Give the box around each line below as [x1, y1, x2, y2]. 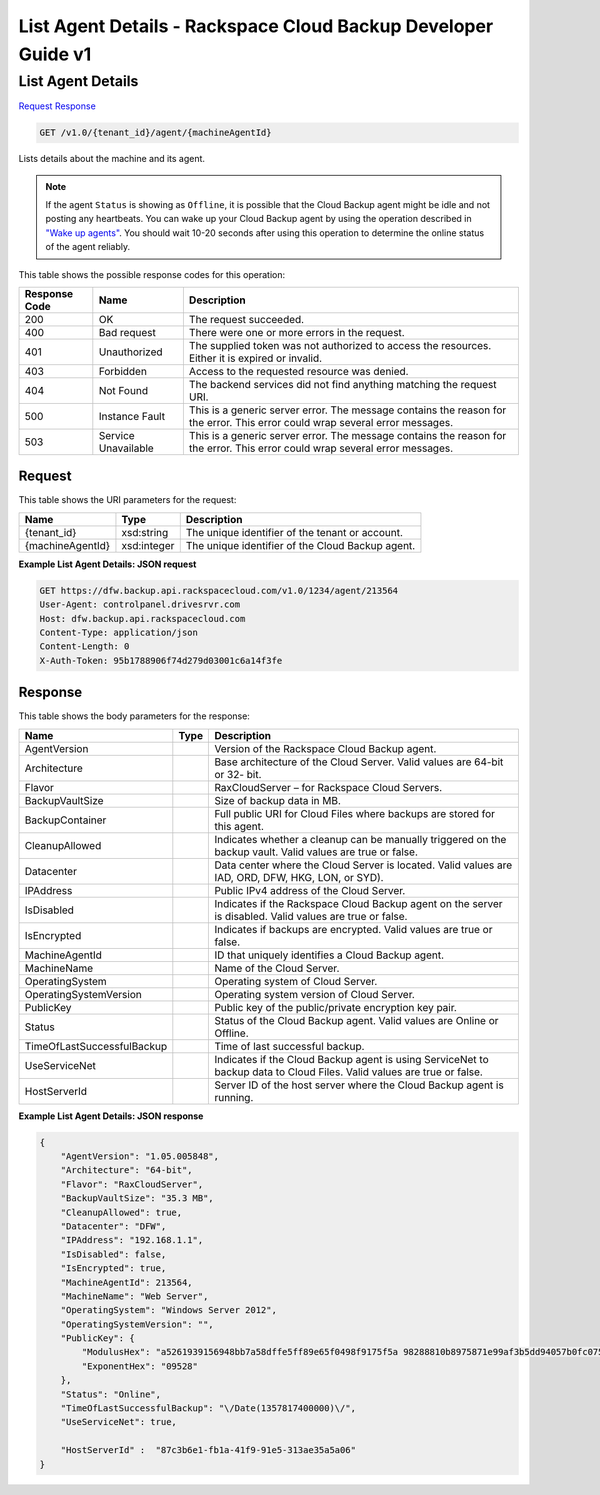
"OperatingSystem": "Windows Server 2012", [60, 1305, 277, 1316]
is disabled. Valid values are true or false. [214, 909, 408, 923]
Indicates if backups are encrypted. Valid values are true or [214, 922, 493, 936]
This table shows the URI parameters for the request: [18, 494, 237, 506]
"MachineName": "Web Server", [60, 1290, 209, 1302]
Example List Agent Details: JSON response [18, 1110, 204, 1122]
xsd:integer [121, 538, 175, 552]
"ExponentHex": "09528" [81, 1360, 199, 1372]
